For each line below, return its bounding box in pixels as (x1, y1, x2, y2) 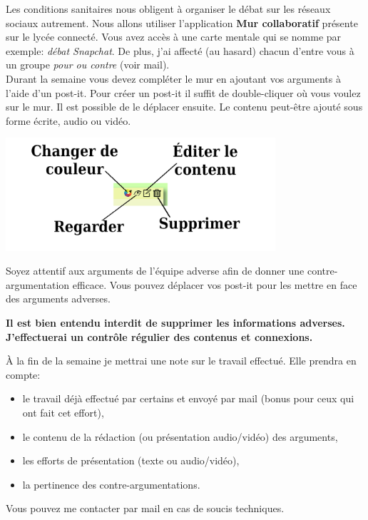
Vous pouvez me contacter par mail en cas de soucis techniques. (6, 501, 285, 516)
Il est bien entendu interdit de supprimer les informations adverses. (6, 315, 345, 330)
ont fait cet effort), (22, 405, 104, 420)
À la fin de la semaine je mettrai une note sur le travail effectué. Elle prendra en (6, 353, 357, 368)
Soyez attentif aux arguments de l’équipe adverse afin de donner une (6, 263, 305, 278)
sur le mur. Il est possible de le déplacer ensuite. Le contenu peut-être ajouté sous (6, 99, 363, 114)
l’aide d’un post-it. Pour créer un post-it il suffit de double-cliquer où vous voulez (6, 85, 361, 100)
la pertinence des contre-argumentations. (22, 476, 200, 491)
